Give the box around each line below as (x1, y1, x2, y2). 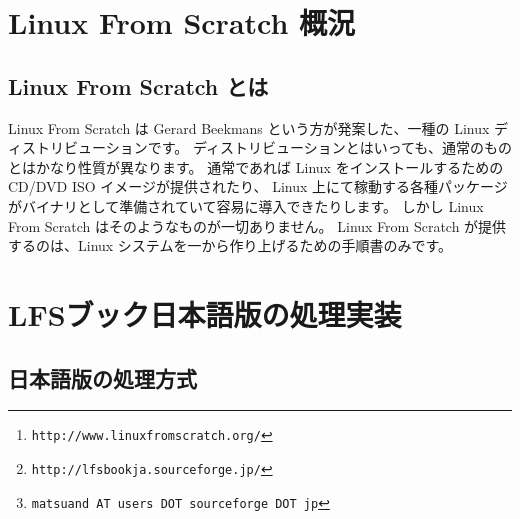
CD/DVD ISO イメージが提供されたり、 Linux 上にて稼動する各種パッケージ (8, 176, 508, 197)
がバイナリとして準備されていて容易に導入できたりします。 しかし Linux (8, 195, 484, 216)
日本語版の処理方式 (8, 362, 197, 393)
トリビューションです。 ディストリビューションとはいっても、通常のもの (35, 137, 512, 158)
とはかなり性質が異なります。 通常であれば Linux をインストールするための (8, 156, 504, 177)
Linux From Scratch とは (8, 70, 269, 101)
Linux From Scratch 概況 (8, 2, 356, 43)
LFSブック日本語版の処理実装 (8, 293, 402, 334)
